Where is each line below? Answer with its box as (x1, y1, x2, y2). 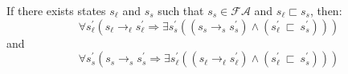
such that (158, 2, 204, 18)
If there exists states (6, 2, 106, 18)
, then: (309, 2, 342, 18)
